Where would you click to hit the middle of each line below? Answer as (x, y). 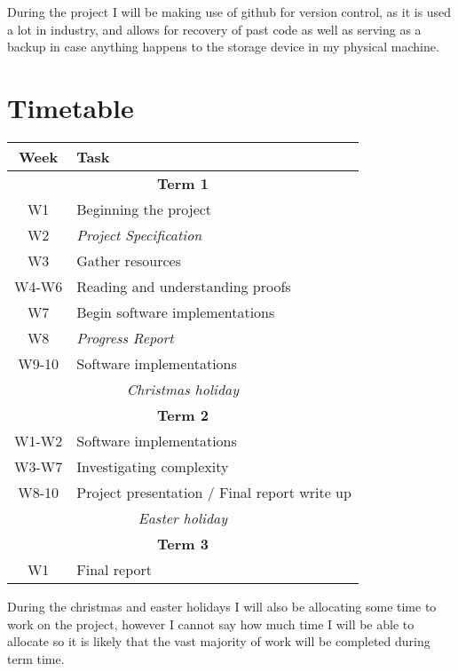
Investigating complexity (153, 466)
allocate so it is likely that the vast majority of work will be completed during (219, 641)
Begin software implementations (176, 312)
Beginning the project (144, 209)
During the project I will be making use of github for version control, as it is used (229, 12)
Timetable (71, 107)
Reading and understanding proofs (184, 286)
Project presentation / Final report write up (214, 492)
